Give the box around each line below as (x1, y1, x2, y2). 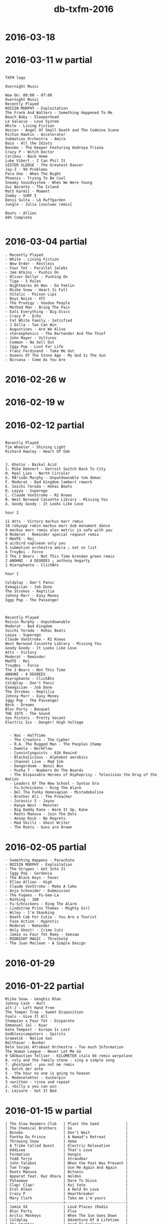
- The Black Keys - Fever (5, 875, 59, 881)
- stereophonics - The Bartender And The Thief (5, 331, 106, 336)
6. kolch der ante (5, 1067, 43, 1072)
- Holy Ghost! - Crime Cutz (5, 927, 64, 933)
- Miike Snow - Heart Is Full (5, 288, 68, 293)
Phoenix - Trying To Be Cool (5, 176, 66, 181)
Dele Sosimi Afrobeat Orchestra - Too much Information (5, 1045, 124, 1050)
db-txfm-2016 (54, 3, 114, 15)
